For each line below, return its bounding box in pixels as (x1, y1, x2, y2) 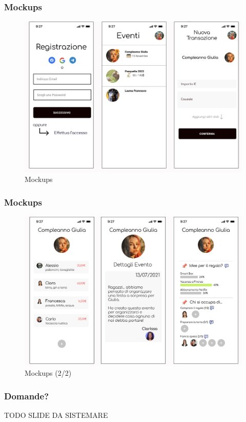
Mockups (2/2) (25, 368, 72, 378)
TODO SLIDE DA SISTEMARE (4, 409, 108, 420)
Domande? (4, 389, 49, 402)
